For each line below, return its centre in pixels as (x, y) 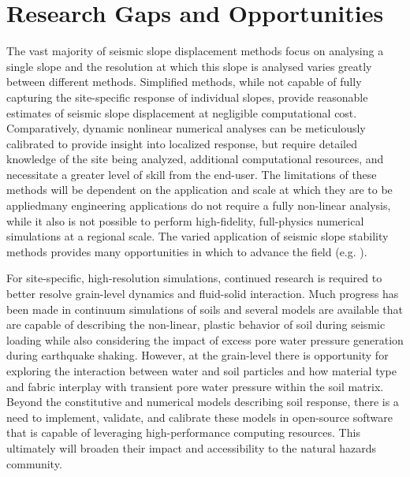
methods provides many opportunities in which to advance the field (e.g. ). (187, 251)
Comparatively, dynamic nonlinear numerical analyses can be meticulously (186, 128)
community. (34, 463)
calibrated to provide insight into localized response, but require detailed (182, 143)
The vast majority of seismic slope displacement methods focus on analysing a (195, 51)
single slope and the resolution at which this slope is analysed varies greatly (189, 66)
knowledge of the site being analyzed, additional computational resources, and (195, 159)
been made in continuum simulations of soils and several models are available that (205, 309)
